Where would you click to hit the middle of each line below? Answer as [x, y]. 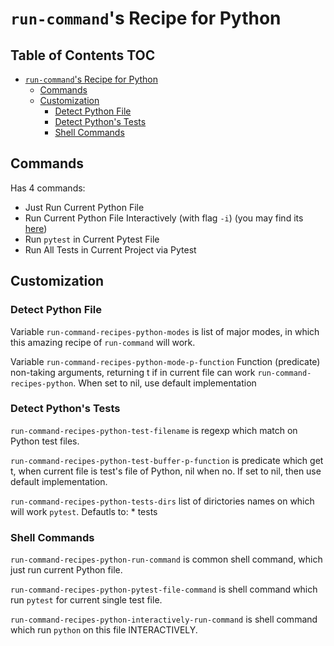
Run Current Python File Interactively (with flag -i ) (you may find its [164, 218]
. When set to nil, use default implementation [165, 383]
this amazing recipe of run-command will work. [103, 342]
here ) [36, 228]
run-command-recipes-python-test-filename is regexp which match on [154, 430]
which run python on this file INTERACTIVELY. [104, 630]
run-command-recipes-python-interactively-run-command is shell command [164, 619]
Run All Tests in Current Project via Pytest [110, 249]
